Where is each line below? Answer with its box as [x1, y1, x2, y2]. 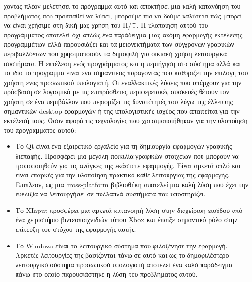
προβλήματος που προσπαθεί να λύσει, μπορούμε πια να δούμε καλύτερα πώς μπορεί [4, 10, 242, 20]
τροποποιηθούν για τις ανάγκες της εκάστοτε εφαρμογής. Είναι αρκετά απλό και [15, 160, 241, 170]
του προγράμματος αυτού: [4, 124, 76, 135]
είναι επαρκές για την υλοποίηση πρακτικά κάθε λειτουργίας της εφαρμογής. [15, 170, 230, 180]
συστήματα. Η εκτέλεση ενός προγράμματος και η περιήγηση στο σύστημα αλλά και [4, 58, 241, 68]
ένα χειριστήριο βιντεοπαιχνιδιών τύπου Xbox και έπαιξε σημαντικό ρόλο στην [15, 214, 237, 225]
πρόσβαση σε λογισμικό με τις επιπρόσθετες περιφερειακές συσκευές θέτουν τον [4, 87, 229, 97]
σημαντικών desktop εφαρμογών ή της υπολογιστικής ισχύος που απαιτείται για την [4, 106, 240, 116]
